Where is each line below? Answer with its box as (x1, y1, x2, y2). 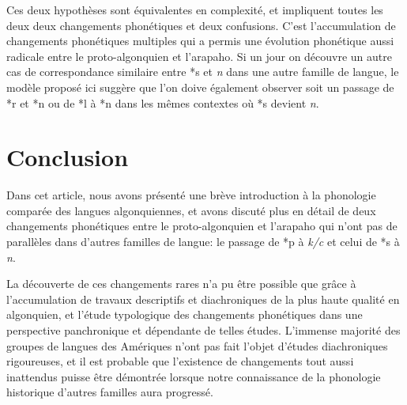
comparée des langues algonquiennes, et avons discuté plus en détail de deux (6, 202, 376, 218)
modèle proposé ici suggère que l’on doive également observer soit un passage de (6, 78, 394, 95)
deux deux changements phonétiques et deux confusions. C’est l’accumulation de (6, 17, 396, 33)
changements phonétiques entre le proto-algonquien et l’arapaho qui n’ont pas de (6, 218, 398, 234)
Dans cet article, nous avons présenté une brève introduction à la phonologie (6, 187, 376, 203)
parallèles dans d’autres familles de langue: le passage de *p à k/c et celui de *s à (6, 233, 400, 250)
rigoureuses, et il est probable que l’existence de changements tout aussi (6, 353, 354, 369)
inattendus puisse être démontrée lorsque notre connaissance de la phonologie (6, 368, 381, 384)
